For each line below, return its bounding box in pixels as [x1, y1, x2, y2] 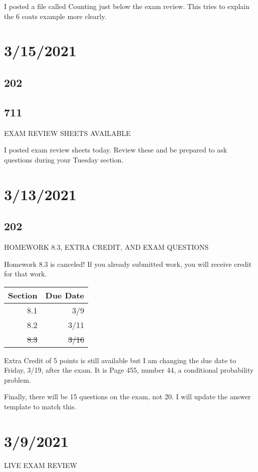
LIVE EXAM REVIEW [4, 459, 77, 470]
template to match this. [4, 401, 77, 412]
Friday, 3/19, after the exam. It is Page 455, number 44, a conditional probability [4, 365, 254, 375]
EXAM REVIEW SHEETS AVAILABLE [4, 127, 131, 138]
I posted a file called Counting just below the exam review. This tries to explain [4, 1, 249, 11]
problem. [4, 374, 31, 385]
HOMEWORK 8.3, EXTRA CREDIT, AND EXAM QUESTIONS [4, 241, 209, 252]
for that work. [4, 268, 47, 279]
